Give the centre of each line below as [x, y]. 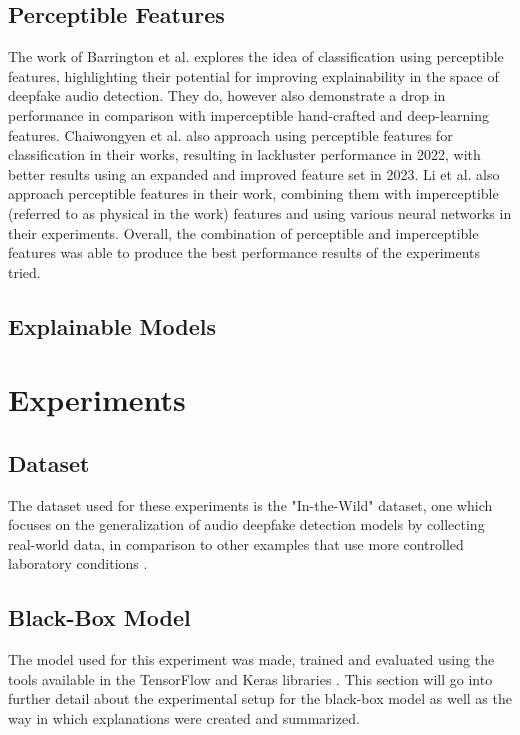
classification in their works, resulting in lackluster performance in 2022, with [244, 154]
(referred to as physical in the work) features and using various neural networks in [260, 212]
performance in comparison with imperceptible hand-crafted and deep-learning [249, 114]
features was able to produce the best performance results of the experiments [244, 252]
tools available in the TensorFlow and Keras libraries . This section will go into [250, 678]
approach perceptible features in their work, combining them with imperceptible [253, 193]
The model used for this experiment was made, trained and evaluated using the [251, 659]
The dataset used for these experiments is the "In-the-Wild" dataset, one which [250, 504]
